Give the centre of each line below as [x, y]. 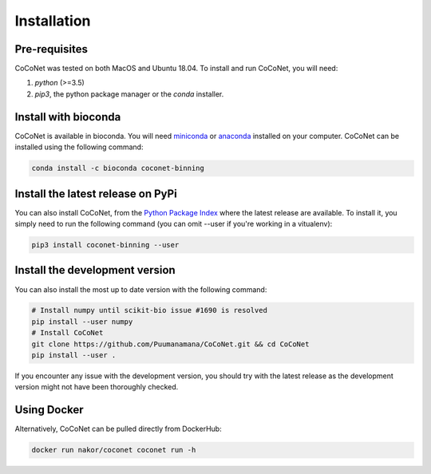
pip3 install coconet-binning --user [105, 245]
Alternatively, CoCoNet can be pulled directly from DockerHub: [119, 429]
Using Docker [49, 410]
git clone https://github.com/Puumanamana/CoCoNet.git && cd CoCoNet [170, 344]
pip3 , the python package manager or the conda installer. [129, 94]
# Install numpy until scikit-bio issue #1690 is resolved [149, 310]
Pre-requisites [51, 49]
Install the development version [95, 270]
